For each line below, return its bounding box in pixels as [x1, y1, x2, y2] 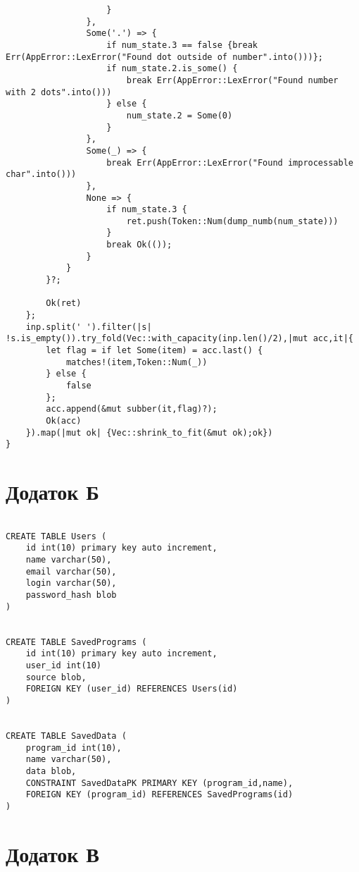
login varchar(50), [25, 578, 117, 589]
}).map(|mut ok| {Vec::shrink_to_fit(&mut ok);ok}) [25, 427, 273, 438]
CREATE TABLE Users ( [6, 531, 107, 541]
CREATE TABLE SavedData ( [6, 730, 127, 741]
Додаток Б [6, 477, 99, 506]
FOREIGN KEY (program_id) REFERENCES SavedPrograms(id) [25, 790, 294, 800]
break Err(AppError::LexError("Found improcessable [106, 157, 353, 168]
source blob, [25, 672, 87, 682]
